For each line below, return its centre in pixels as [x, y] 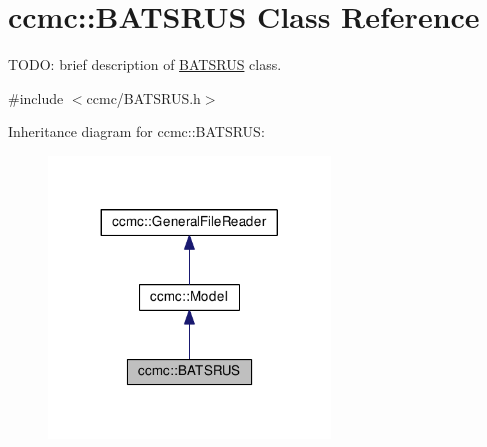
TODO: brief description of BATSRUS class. [145, 64]
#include [36, 97]
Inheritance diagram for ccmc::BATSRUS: [136, 131]
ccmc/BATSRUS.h [143, 97]
